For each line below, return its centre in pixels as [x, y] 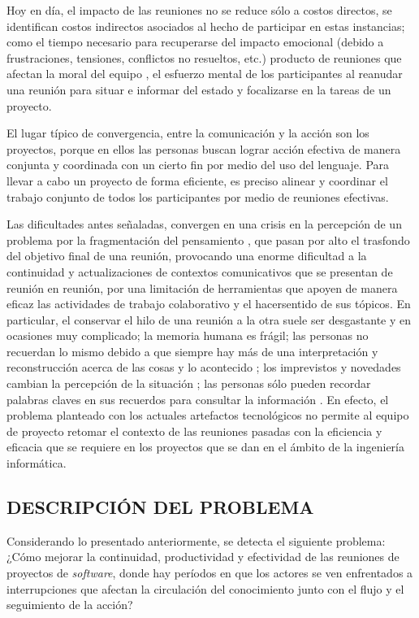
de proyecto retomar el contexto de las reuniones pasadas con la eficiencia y [194, 431]
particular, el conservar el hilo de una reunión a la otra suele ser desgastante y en [209, 319]
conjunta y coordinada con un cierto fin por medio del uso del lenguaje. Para [198, 165]
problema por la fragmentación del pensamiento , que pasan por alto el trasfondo [208, 239]
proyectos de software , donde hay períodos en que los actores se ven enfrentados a [210, 573]
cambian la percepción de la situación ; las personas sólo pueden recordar [189, 383]
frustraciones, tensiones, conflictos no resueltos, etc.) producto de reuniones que [204, 57]
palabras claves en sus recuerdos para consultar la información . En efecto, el [198, 399]
